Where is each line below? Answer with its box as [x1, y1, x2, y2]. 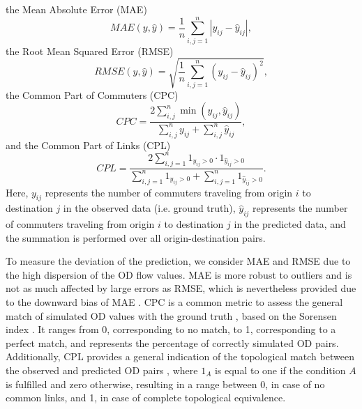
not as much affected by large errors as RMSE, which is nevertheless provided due [6, 281, 356, 295]
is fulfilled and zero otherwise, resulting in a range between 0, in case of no [6, 376, 325, 391]
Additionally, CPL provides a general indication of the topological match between [6, 349, 354, 364]
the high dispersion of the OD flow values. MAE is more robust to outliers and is [6, 267, 352, 281]
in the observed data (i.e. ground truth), [63, 201, 236, 215]
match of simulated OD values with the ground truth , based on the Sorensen [6, 308, 337, 323]
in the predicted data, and [234, 217, 346, 231]
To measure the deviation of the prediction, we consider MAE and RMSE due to [6, 254, 351, 268]
